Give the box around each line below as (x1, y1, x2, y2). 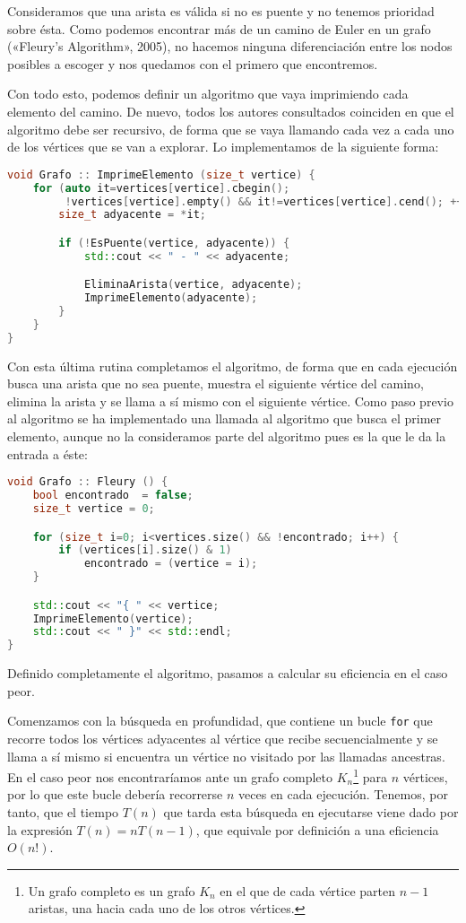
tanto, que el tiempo (7, 803, 119, 822)
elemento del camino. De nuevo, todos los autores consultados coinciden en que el (7, 101, 454, 120)
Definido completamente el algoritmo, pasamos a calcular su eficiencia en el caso (7, 664, 448, 683)
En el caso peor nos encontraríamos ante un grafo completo (7, 767, 333, 786)
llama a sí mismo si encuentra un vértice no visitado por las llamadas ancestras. (7, 746, 445, 765)
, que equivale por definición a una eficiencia (195, 820, 439, 839)
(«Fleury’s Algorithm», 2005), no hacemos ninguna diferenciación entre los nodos (7, 37, 453, 56)
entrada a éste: (7, 444, 88, 463)
